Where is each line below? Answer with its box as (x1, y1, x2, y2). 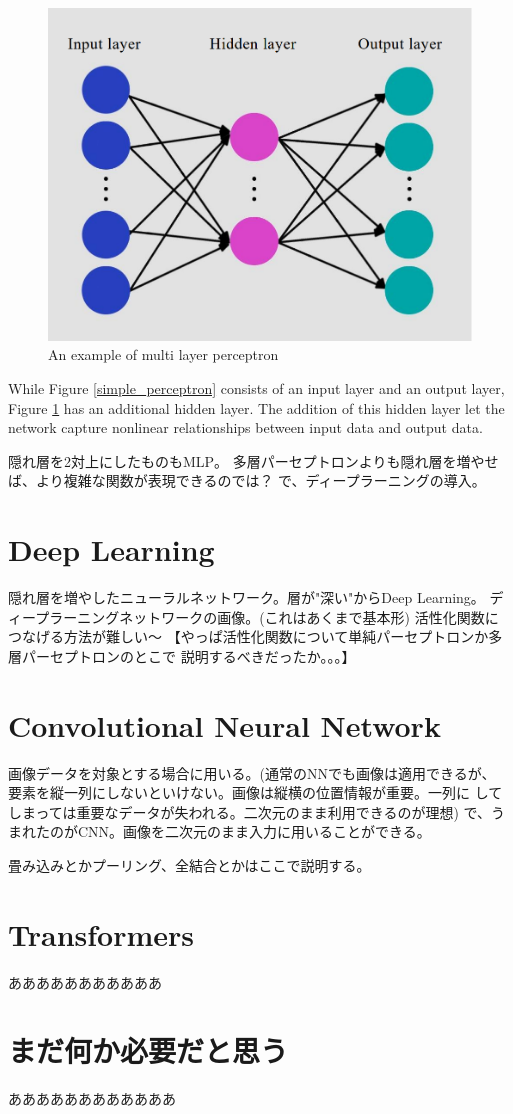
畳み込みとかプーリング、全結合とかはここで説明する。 (8, 854, 371, 875)
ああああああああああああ (8, 1088, 176, 1109)
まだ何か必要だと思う (8, 1030, 289, 1071)
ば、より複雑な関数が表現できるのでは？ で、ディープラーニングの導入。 (8, 470, 486, 491)
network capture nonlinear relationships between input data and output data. (8, 417, 483, 438)
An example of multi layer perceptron (48, 344, 279, 365)
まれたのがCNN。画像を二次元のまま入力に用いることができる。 (8, 821, 431, 842)
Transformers (8, 913, 195, 954)
